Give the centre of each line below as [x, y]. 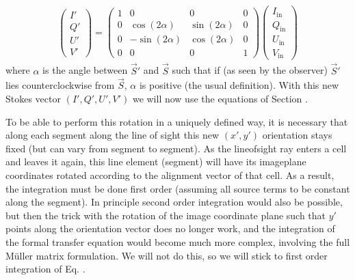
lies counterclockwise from [60, 85]
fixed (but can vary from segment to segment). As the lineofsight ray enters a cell [176, 148]
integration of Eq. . [45, 269]
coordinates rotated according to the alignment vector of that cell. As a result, [170, 174]
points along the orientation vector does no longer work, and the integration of [170, 228]
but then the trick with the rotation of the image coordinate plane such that [166, 215]
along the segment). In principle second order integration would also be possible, [174, 202]
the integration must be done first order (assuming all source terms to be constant [178, 188]
